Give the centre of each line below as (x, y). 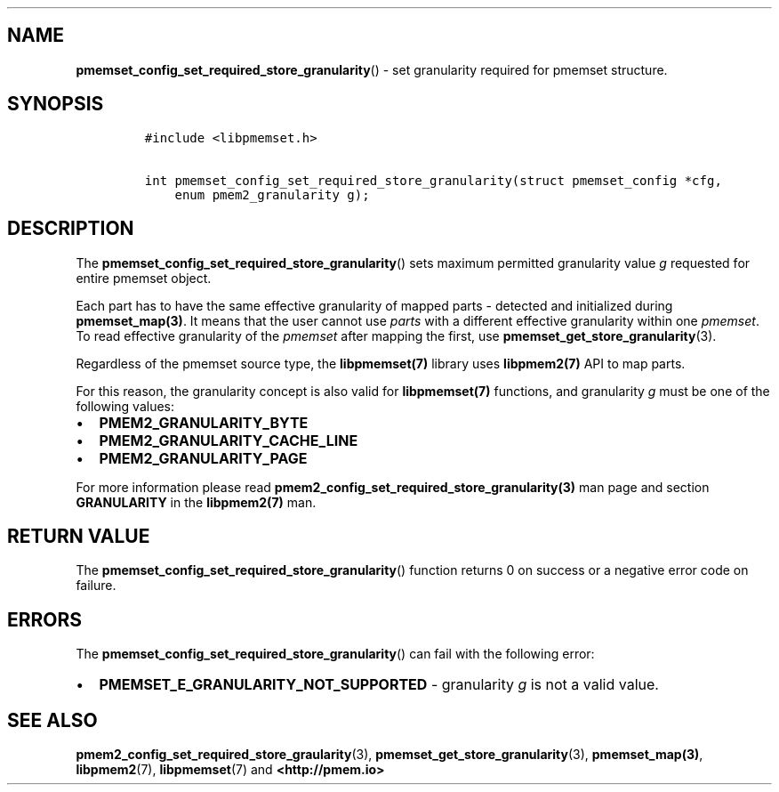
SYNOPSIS (56, 104)
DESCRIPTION (71, 229)
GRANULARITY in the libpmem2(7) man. (196, 502)
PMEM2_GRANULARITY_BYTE (204, 422)
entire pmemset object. (144, 278)
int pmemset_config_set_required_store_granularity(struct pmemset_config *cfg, (433, 180)
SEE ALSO (52, 720)
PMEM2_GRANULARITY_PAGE (203, 458)
